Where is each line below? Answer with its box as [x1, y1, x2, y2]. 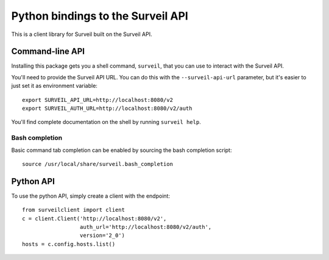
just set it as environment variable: [11, 82, 97, 90]
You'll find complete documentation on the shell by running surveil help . [11, 118, 201, 126]
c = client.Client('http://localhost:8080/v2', [22, 215, 167, 222]
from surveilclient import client [22, 206, 125, 214]
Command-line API [11, 46, 85, 57]
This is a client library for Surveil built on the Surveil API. [11, 31, 152, 38]
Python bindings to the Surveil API [11, 9, 188, 23]
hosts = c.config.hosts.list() [22, 240, 116, 247]
